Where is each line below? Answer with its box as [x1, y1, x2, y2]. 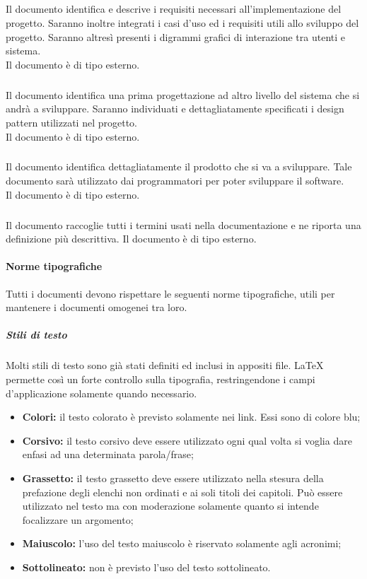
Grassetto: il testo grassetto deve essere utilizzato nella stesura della [22, 470, 324, 485]
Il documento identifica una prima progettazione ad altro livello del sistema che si [6, 87, 360, 102]
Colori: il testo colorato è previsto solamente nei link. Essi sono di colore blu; [22, 409, 361, 424]
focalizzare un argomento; [22, 512, 134, 527]
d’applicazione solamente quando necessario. [6, 385, 197, 400]
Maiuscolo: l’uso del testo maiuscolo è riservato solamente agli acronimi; [22, 536, 342, 551]
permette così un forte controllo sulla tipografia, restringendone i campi [6, 371, 315, 386]
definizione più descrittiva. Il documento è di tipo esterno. [6, 231, 257, 246]
